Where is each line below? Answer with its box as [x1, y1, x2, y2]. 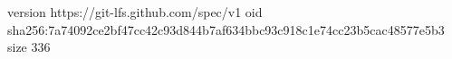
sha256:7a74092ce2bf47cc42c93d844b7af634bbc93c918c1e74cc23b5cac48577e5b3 [7, 20, 445, 38]
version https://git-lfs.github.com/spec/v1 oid [7, 3, 263, 21]
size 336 [7, 38, 51, 56]
